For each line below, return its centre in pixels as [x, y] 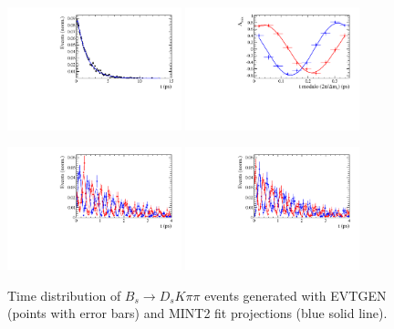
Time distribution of [64, 295]
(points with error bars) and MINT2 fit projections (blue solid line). [197, 313]
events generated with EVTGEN [295, 295]
